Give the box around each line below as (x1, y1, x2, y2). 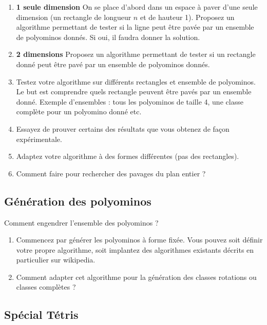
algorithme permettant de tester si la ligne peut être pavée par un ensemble (16, 22, 254, 32)
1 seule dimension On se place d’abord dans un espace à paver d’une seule (16, 2, 258, 12)
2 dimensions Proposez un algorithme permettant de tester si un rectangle (16, 49, 256, 59)
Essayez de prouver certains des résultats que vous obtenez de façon (16, 123, 230, 134)
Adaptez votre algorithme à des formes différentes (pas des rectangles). (16, 151, 239, 161)
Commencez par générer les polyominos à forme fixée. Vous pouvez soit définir (16, 234, 263, 245)
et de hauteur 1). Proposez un (140, 11, 235, 22)
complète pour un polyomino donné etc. (16, 106, 142, 117)
